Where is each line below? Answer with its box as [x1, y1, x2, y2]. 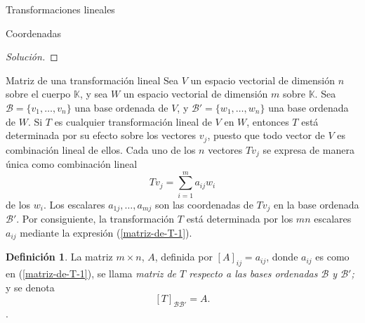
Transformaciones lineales [6, 2, 115, 16]
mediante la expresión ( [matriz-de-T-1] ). [20, 225, 192, 239]
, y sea [79, 86, 108, 101]
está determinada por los [186, 211, 293, 226]
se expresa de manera [263, 142, 354, 157]
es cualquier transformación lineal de [54, 114, 212, 128]
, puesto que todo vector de [207, 128, 325, 143]
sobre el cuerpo [6, 86, 71, 101]
